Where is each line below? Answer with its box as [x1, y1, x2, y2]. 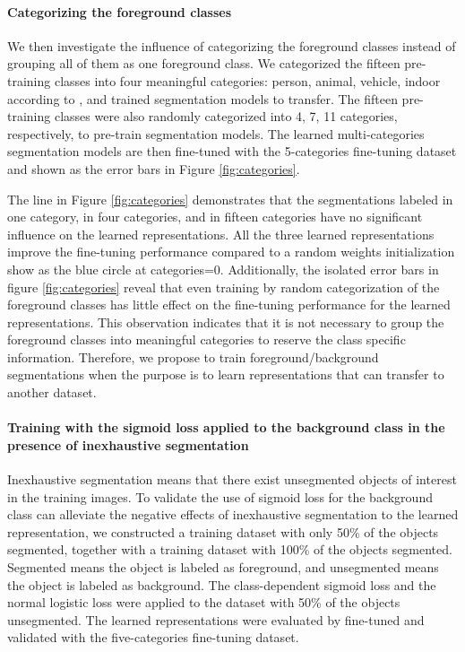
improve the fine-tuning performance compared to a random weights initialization [7, 242, 455, 261]
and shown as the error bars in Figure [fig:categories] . [7, 159, 300, 178]
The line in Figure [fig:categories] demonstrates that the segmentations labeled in [7, 189, 453, 208]
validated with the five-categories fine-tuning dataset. [7, 628, 299, 647]
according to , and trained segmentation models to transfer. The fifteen [7, 89, 398, 108]
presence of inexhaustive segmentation [7, 435, 249, 454]
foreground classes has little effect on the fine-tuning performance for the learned [7, 295, 451, 314]
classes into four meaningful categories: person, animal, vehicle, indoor [54, 71, 441, 90]
